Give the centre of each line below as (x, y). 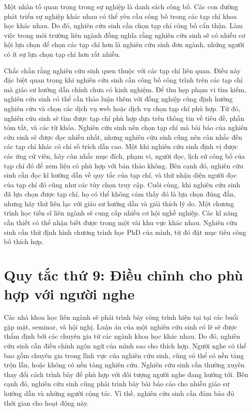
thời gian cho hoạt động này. (47, 403)
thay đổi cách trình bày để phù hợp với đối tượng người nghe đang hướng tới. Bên (126, 374)
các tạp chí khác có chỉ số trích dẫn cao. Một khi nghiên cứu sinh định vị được (121, 146)
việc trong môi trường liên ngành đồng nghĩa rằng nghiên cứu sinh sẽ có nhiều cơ (125, 35)
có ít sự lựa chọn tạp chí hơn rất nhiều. (62, 54)
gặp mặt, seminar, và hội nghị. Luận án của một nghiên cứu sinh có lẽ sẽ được (121, 326)
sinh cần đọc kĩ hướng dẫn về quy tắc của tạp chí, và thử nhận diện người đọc (120, 175)
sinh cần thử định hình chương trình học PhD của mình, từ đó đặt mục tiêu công (125, 232)
